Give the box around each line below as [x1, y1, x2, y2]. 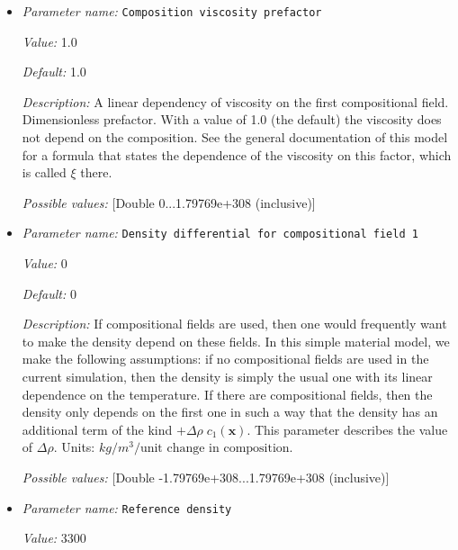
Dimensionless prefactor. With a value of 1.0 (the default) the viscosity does [22, 110, 442, 129]
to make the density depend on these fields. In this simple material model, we [22, 331, 450, 350]
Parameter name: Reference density [22, 498, 232, 517]
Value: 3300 [22, 528, 86, 547]
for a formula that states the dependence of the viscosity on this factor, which [22, 145, 452, 164]
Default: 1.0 [22, 62, 86, 81]
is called [22, 163, 67, 182]
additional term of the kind [22, 419, 173, 438]
